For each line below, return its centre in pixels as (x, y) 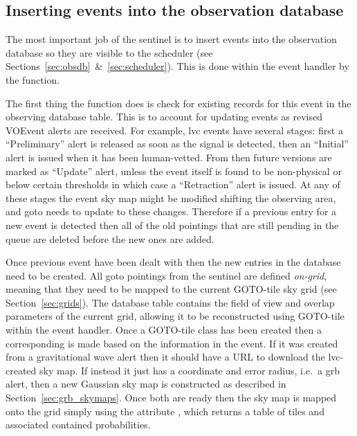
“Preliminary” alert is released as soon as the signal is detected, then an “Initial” (177, 144)
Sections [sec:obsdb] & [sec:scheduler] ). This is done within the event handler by (177, 66)
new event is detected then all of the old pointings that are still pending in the (172, 225)
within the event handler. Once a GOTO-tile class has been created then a (164, 330)
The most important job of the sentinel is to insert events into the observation (171, 39)
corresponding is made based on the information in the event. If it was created (172, 343)
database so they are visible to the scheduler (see (109, 52)
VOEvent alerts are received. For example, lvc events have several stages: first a (174, 130)
